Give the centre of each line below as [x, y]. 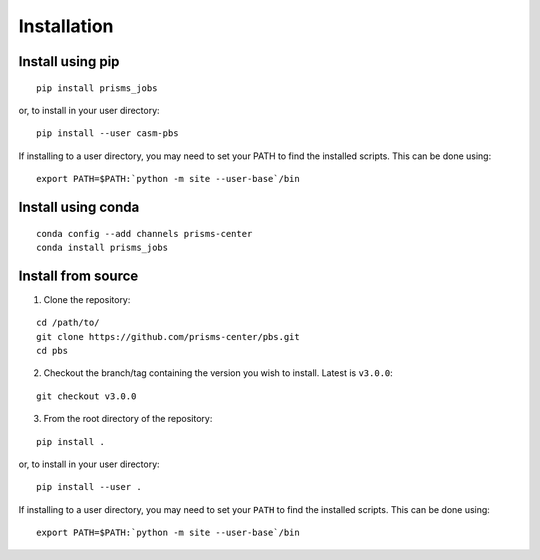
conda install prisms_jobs [102, 247]
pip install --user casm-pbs [107, 133]
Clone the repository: [87, 299]
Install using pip [69, 61]
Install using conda [79, 206]
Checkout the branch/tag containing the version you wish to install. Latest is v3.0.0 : [218, 373]
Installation [66, 26]
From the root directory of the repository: [128, 419]
